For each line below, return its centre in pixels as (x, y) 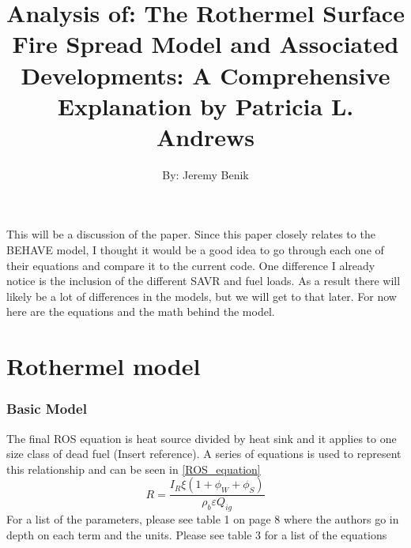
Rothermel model (104, 366)
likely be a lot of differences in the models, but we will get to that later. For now (202, 296)
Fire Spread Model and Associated (205, 44)
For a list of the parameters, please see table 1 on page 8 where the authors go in (203, 519)
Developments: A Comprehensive (205, 75)
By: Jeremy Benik (205, 174)
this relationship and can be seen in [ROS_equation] (134, 469)
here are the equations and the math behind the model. (141, 312)
